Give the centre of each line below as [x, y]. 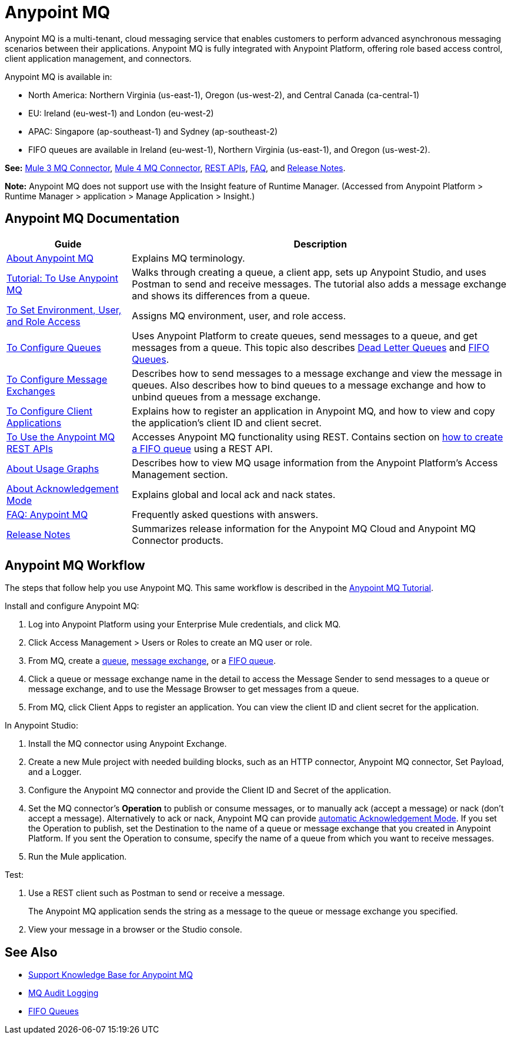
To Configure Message [57, 379]
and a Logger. [55, 772]
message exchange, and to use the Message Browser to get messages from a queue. [194, 689]
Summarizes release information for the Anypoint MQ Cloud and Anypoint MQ [304, 528]
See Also [31, 952]
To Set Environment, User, [64, 310]
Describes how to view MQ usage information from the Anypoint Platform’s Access [315, 462]
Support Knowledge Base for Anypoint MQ [111, 975]
